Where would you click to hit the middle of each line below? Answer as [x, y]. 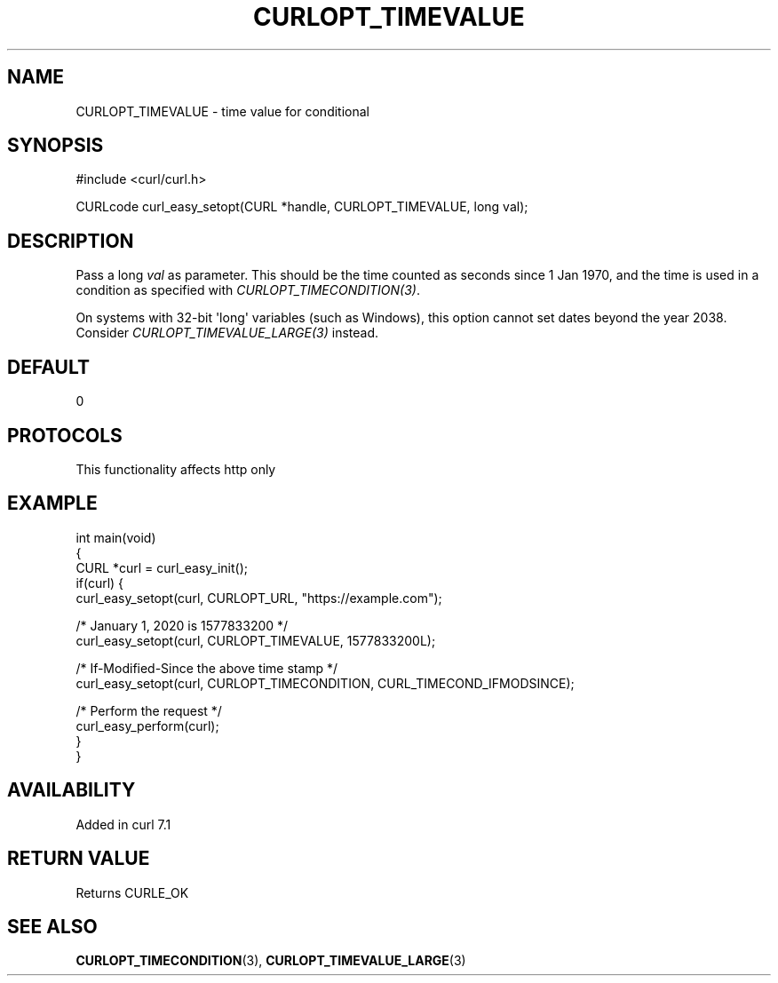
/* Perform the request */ [149, 710]
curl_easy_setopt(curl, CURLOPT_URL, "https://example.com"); [259, 598]
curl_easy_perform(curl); [147, 725]
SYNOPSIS [56, 146]
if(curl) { [100, 583]
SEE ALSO [52, 926]
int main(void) [116, 537]
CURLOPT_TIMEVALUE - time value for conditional [222, 111]
